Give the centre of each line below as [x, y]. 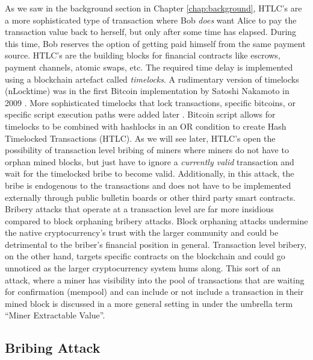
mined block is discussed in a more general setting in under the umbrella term [149, 303]
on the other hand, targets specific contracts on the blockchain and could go [145, 256]
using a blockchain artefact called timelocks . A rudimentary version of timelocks [152, 79]
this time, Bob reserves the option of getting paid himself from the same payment [155, 43]
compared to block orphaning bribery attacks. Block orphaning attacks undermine [156, 220]
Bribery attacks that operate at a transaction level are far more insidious [139, 209]
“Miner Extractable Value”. [55, 315]
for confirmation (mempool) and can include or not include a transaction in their [154, 292]
